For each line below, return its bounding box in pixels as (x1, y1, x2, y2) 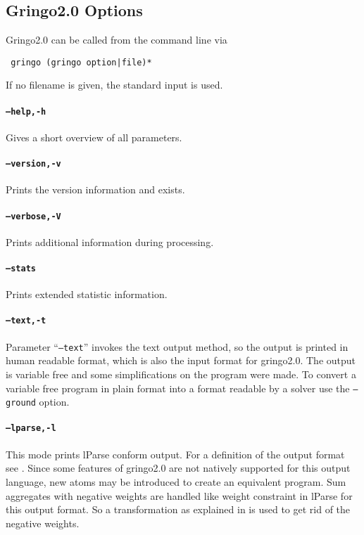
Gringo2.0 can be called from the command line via (6, 32, 227, 47)
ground (6, 398, 36, 408)
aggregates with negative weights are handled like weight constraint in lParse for (6, 488, 353, 503)
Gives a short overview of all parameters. (6, 129, 182, 144)
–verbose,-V (6, 211, 61, 221)
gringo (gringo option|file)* (11, 57, 152, 67)
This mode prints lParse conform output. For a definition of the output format (6, 446, 345, 461)
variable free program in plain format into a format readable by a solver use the (6, 380, 350, 395)
